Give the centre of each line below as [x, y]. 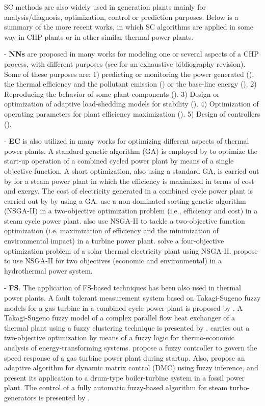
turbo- [240, 387]
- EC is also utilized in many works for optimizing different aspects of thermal [127, 141]
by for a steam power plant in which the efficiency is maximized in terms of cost [129, 181]
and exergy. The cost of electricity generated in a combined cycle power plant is [128, 191]
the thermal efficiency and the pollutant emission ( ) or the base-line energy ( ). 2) [130, 84]
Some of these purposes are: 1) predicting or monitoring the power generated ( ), [129, 74]
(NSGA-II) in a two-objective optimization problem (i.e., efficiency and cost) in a [131, 211]
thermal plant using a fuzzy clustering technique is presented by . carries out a [127, 327]
